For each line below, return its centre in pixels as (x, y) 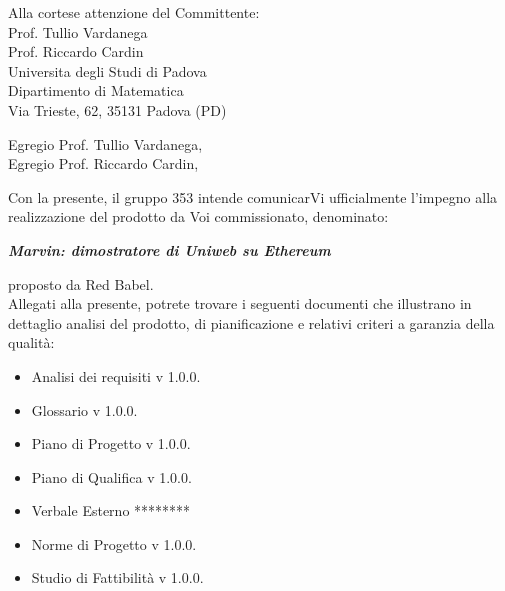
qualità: (31, 342)
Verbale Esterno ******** (111, 510)
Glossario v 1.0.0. (84, 409)
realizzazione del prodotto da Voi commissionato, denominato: (198, 216)
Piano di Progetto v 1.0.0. (111, 443)
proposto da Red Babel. (81, 283)
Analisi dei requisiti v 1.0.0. (116, 375)
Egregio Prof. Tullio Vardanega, (105, 143)
